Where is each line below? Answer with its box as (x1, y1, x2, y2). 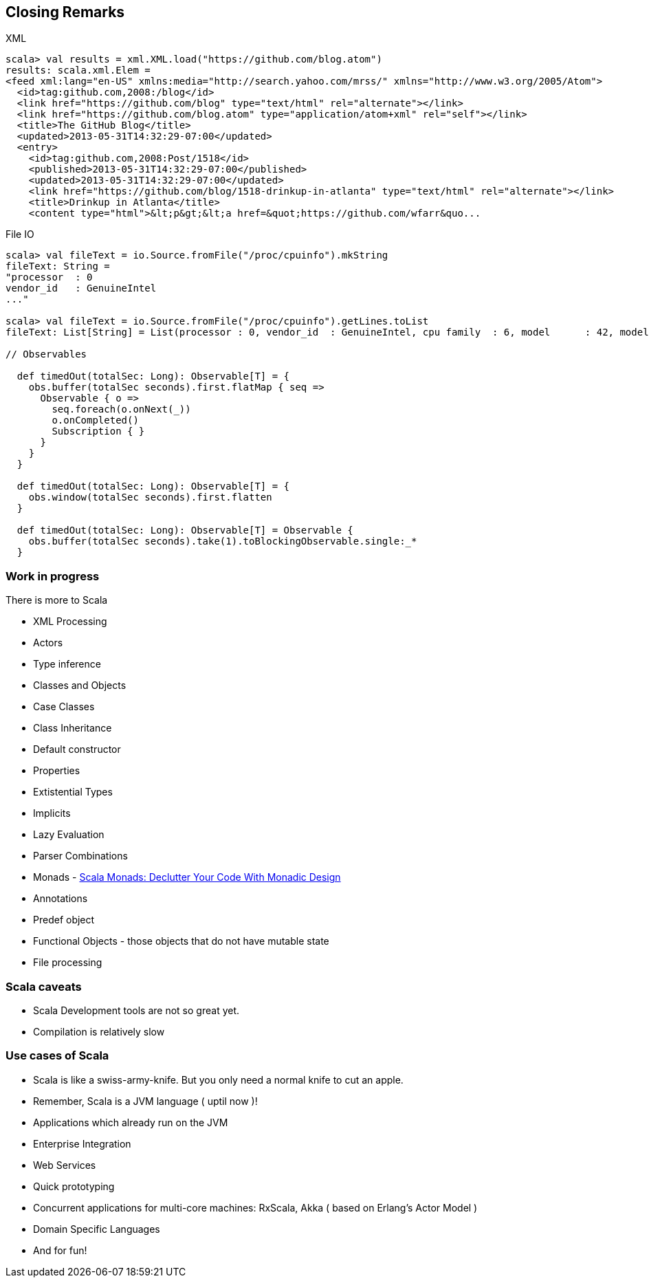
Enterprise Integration (33, 1137, 131, 1150)
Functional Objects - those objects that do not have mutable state (33, 935, 329, 947)
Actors (33, 637, 63, 649)
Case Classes (33, 701, 95, 713)
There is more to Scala (5, 594, 108, 606)
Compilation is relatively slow (33, 1025, 165, 1038)
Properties (33, 765, 80, 777)
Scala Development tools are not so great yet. (33, 1004, 240, 1016)
